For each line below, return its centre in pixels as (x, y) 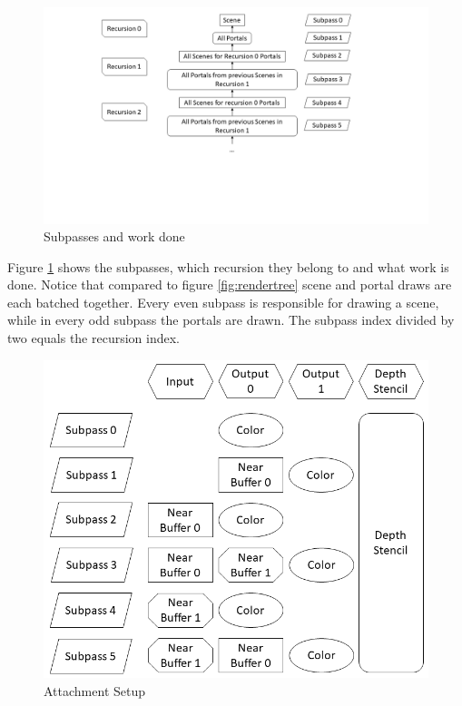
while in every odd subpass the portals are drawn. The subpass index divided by (231, 320)
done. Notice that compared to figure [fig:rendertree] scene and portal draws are (230, 284)
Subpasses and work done (114, 236)
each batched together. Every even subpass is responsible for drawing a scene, (223, 302)
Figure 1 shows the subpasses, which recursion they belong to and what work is (228, 266)
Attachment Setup (94, 690)
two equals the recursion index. (94, 338)
